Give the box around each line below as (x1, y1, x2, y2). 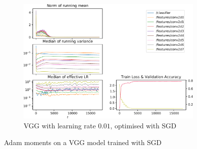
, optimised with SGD (110, 120, 176, 131)
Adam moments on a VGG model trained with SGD (4, 137, 162, 147)
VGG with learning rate (24, 120, 96, 131)
